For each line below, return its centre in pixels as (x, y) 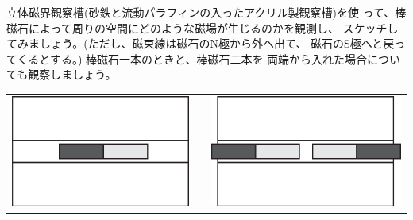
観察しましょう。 (72, 74)
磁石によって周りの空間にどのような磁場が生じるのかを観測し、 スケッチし (203, 27)
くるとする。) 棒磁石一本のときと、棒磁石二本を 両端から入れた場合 (192, 58)
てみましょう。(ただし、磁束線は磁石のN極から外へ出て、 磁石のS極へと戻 (201, 43)
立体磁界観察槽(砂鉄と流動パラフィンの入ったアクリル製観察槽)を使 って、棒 (206, 12)
